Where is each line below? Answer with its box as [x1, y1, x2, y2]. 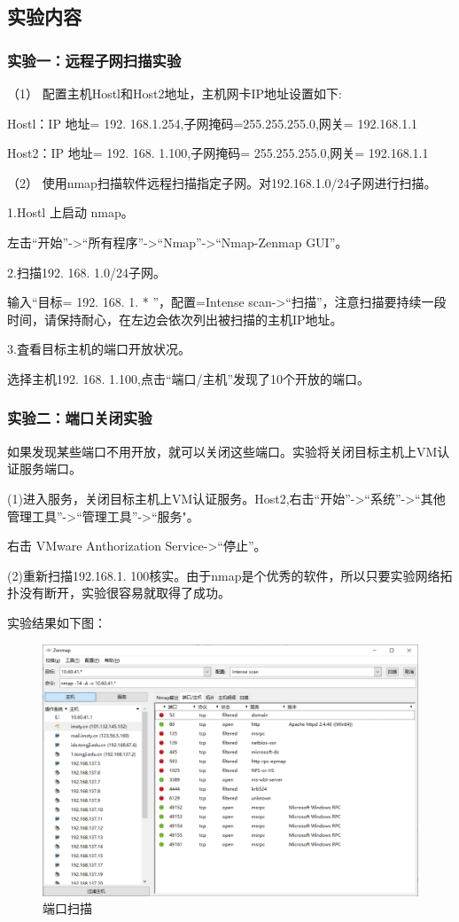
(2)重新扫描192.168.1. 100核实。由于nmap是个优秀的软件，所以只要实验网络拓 [7, 566, 453, 584]
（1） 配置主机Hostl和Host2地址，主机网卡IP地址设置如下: [7, 84, 342, 102]
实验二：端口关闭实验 [7, 407, 152, 429]
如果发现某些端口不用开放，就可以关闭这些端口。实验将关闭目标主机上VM [7, 441, 438, 460]
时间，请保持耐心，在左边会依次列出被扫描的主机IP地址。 [7, 309, 343, 328]
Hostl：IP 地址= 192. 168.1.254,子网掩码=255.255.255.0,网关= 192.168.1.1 [7, 113, 418, 132]
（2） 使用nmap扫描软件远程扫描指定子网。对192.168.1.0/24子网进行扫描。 [7, 173, 437, 191]
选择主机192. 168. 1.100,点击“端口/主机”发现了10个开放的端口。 [7, 369, 370, 387]
